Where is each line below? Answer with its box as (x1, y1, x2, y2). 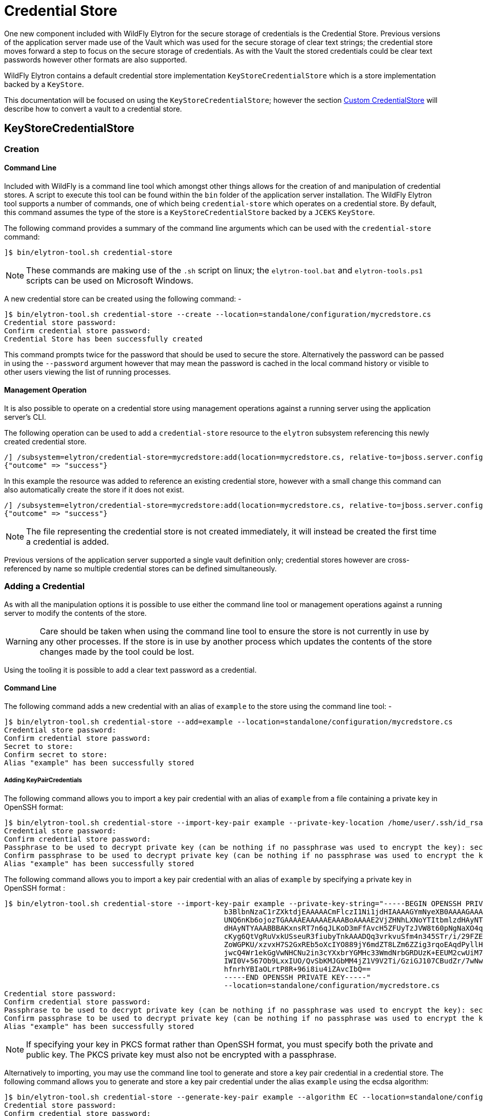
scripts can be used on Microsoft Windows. (26, 275, 193, 286)
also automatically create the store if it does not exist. (4, 485, 184, 495)
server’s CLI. (4, 413, 47, 422)
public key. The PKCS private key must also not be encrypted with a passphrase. (26, 1049, 337, 1060)
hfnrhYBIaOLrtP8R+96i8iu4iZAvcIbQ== (224, 964, 371, 973)
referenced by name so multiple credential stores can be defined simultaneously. (4, 564, 277, 573)
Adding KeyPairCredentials (4, 777, 82, 784)
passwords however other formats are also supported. (4, 55, 187, 64)
